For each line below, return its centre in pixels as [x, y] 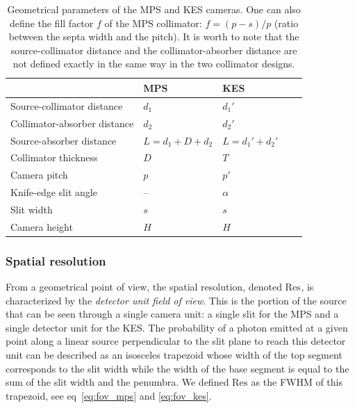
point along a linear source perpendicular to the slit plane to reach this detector [176, 341]
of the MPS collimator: [153, 23]
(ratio [286, 23]
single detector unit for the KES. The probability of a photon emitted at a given [177, 327]
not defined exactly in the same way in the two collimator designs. [154, 64]
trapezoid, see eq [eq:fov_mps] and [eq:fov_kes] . [109, 395]
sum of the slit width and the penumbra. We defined [117, 382]
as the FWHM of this [297, 382]
